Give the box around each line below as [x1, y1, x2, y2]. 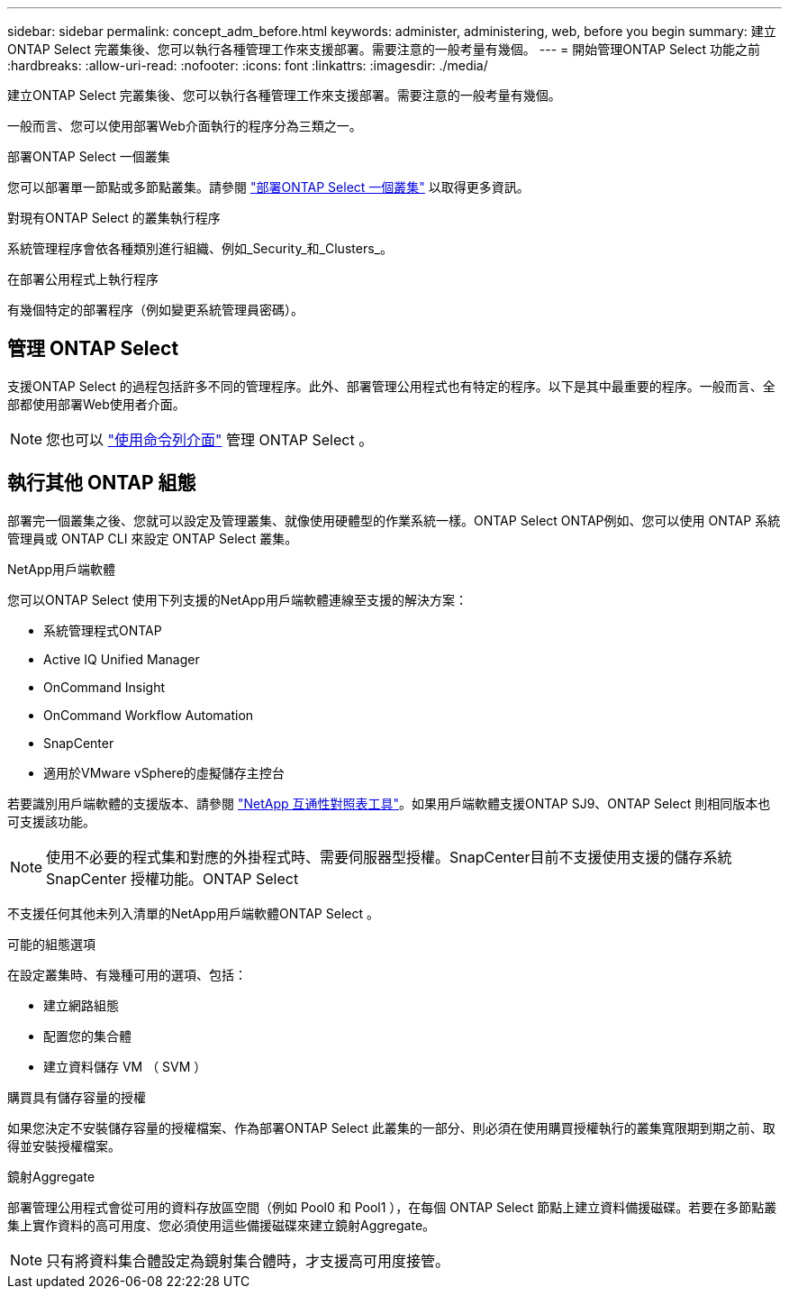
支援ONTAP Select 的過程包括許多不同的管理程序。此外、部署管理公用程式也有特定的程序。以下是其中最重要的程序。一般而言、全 [7, 378, 775, 394]
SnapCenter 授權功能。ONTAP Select [46, 869, 299, 888]
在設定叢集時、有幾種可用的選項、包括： [7, 966, 247, 982]
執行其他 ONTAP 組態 [7, 471, 196, 495]
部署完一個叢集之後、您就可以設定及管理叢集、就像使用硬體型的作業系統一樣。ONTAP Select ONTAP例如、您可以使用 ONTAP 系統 [7, 512, 781, 528]
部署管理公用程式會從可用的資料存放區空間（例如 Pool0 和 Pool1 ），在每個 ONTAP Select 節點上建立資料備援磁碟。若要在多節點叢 [7, 1199, 777, 1215]
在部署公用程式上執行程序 [7, 271, 159, 287]
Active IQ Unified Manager [43, 651, 200, 667]
